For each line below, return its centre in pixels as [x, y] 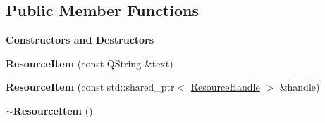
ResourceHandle [225, 87]
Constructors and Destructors [80, 40]
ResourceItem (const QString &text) [90, 63]
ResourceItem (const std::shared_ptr [90, 87]
